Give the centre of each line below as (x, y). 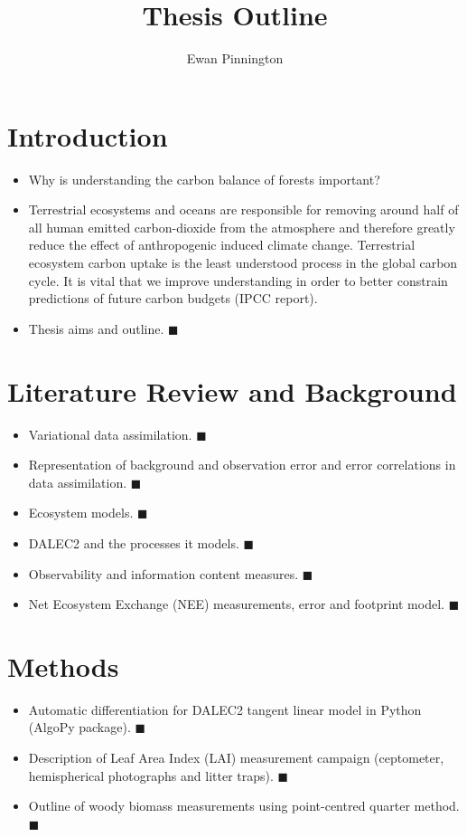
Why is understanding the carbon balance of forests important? (204, 179)
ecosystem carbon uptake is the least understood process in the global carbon (243, 263)
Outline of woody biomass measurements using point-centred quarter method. (244, 806)
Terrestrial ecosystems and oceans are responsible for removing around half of (243, 209)
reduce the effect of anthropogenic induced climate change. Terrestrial (222, 245)
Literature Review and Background (232, 390)
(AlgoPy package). (79, 727)
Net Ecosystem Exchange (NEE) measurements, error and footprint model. (236, 604)
